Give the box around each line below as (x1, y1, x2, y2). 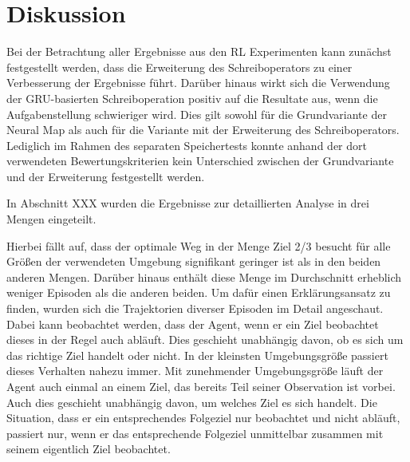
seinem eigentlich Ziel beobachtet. (6, 440, 171, 457)
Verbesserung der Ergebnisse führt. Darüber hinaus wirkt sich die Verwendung (6, 74, 390, 91)
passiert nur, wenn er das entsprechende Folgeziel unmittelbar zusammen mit (6, 424, 384, 441)
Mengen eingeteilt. (6, 211, 97, 227)
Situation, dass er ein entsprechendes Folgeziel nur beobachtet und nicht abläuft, (6, 409, 400, 426)
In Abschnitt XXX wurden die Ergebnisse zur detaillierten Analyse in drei (6, 195, 369, 211)
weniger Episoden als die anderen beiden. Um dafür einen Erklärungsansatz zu (6, 284, 391, 301)
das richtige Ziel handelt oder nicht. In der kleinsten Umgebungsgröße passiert (6, 346, 388, 363)
